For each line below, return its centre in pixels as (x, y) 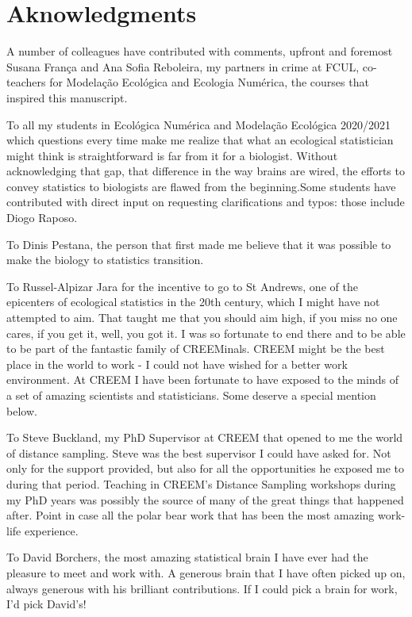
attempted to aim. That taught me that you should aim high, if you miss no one (202, 318)
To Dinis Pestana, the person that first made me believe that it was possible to (199, 244)
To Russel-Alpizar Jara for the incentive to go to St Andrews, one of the (182, 286)
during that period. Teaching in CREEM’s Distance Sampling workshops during (201, 483)
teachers (26, 82)
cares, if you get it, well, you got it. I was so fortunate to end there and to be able (206, 333)
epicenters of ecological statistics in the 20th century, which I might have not (193, 302)
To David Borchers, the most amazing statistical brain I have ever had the (187, 557)
